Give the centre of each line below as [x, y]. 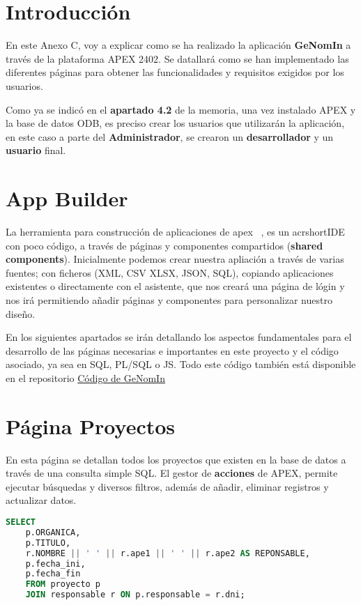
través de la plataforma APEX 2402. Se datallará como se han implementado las [177, 58]
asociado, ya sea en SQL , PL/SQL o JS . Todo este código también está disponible [181, 364]
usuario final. [36, 150]
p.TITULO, [48, 543]
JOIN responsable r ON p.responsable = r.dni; [135, 595]
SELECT [21, 522]
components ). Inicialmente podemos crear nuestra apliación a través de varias [175, 259]
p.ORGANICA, [53, 532]
